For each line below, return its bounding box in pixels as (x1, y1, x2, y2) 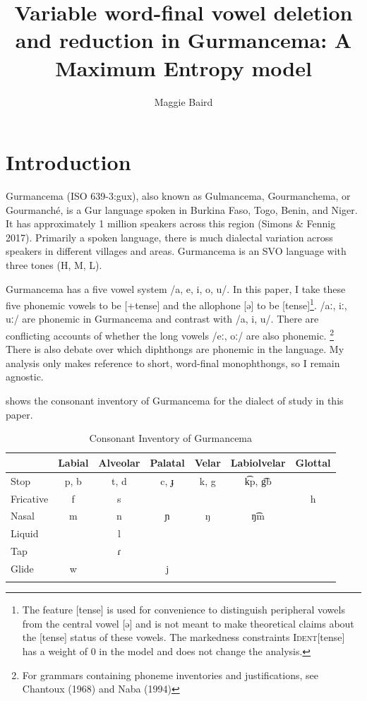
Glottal (295, 455, 331, 469)
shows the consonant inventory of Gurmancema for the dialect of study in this (6, 393, 344, 408)
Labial (58, 455, 89, 469)
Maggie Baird (154, 94, 213, 109)
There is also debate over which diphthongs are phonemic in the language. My (6, 342, 344, 357)
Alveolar (98, 455, 140, 469)
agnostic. (6, 369, 44, 384)
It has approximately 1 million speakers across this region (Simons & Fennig (6, 216, 336, 231)
